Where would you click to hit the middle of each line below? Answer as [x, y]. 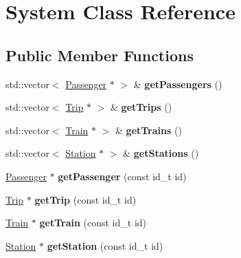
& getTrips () [141, 107]
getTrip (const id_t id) [85, 199]
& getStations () [161, 153]
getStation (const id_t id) [105, 245]
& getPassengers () [178, 84]
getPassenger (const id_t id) [122, 176]
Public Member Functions [100, 55]
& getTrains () [149, 130]
